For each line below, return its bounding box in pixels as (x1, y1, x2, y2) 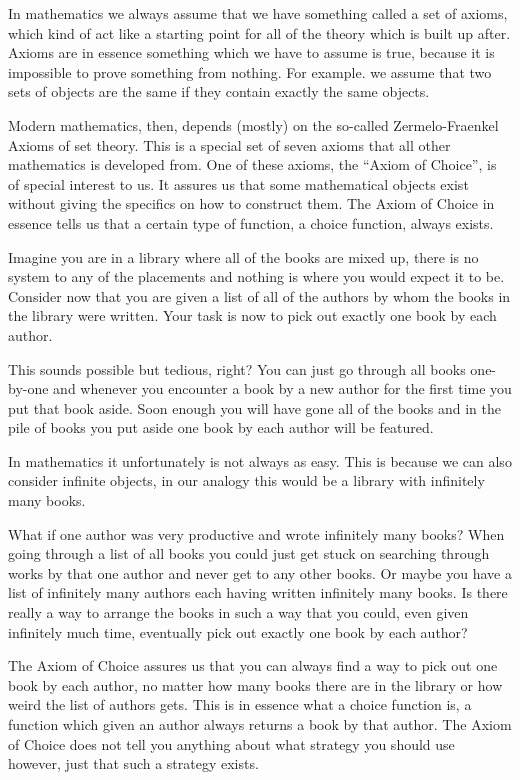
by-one (8, 378, 49, 399)
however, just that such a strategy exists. (8, 753, 259, 774)
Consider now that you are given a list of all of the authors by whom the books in (8, 285, 511, 306)
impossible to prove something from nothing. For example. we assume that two (8, 61, 492, 82)
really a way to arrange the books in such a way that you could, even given (8, 602, 469, 623)
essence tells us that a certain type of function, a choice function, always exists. (8, 212, 494, 233)
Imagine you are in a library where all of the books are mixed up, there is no (8, 246, 479, 267)
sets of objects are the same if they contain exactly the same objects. (8, 81, 430, 102)
